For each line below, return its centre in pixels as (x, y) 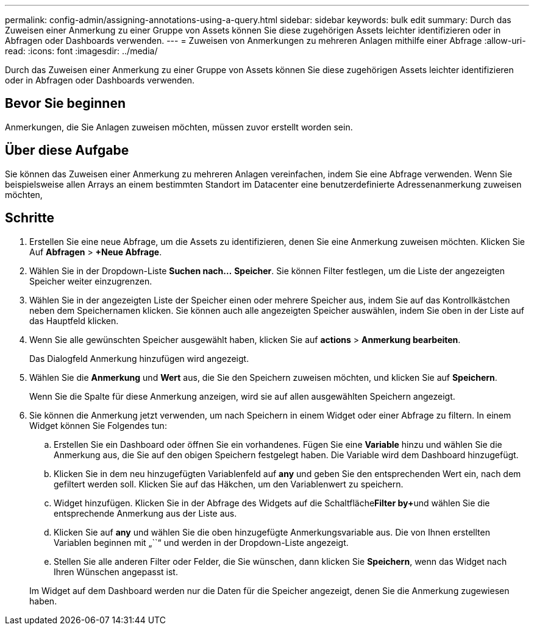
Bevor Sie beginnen (66, 104)
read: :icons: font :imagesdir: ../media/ (81, 51)
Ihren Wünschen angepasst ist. (116, 572)
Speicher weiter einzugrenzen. (91, 281)
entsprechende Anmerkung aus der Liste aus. (145, 513)
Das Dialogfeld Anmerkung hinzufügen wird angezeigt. (139, 358)
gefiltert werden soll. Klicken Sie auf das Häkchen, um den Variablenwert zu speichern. (229, 484)
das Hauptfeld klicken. (74, 320)
